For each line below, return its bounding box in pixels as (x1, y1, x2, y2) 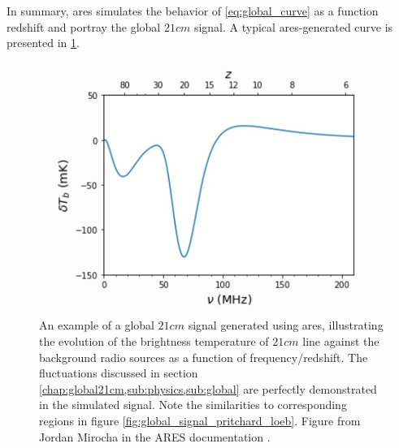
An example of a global (39, 317, 154, 334)
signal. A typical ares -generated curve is (193, 18, 393, 35)
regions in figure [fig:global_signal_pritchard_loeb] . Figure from (39, 411, 361, 429)
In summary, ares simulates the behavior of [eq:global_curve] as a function (7, 2, 379, 19)
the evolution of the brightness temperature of (39, 332, 269, 349)
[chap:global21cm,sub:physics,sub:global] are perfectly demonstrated (39, 380, 377, 397)
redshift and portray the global (7, 18, 161, 35)
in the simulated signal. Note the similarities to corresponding (39, 396, 347, 413)
